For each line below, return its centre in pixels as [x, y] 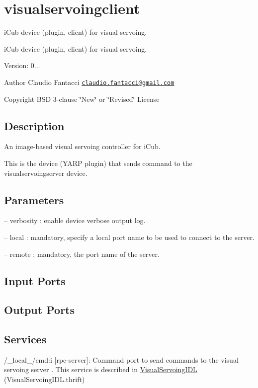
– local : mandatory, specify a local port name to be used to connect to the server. [129, 237]
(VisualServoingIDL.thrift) [44, 379]
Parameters [34, 199]
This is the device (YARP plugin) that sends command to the [98, 163]
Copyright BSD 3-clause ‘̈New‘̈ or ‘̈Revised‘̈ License [82, 99]
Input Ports [35, 280]
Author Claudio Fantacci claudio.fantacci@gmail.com [89, 82]
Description [34, 125]
